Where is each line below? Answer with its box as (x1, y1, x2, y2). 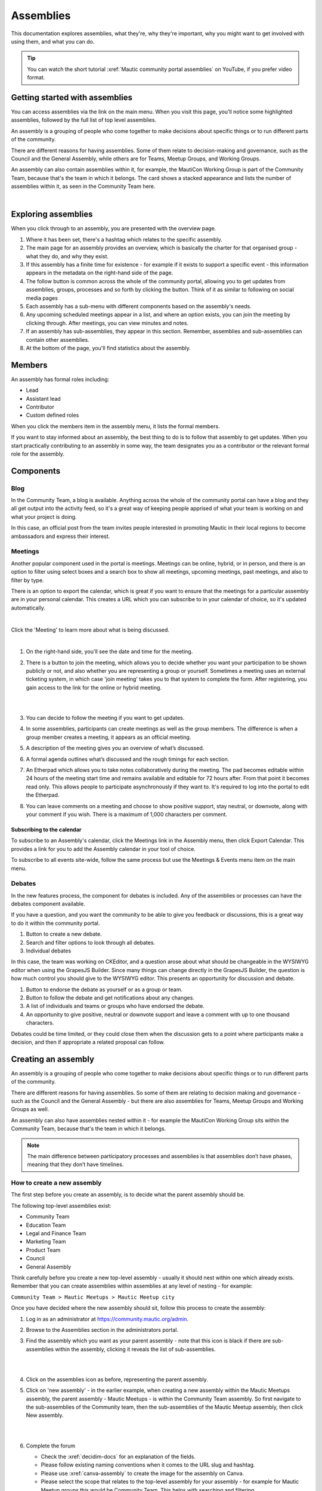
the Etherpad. (26, 791, 60, 799)
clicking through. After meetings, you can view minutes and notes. (26, 319, 189, 326)
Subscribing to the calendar (11, 826, 82, 833)
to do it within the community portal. (11, 919, 100, 927)
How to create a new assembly (11, 1178, 102, 1187)
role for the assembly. (11, 450, 65, 457)
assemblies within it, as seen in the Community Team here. (11, 182, 156, 190)
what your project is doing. (11, 513, 77, 520)
